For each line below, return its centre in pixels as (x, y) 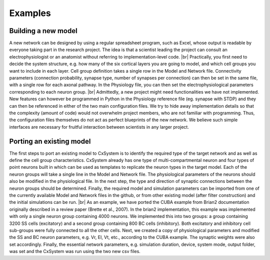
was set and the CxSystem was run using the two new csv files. (75, 251)
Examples (30, 13)
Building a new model (43, 31)
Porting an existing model (50, 141)
